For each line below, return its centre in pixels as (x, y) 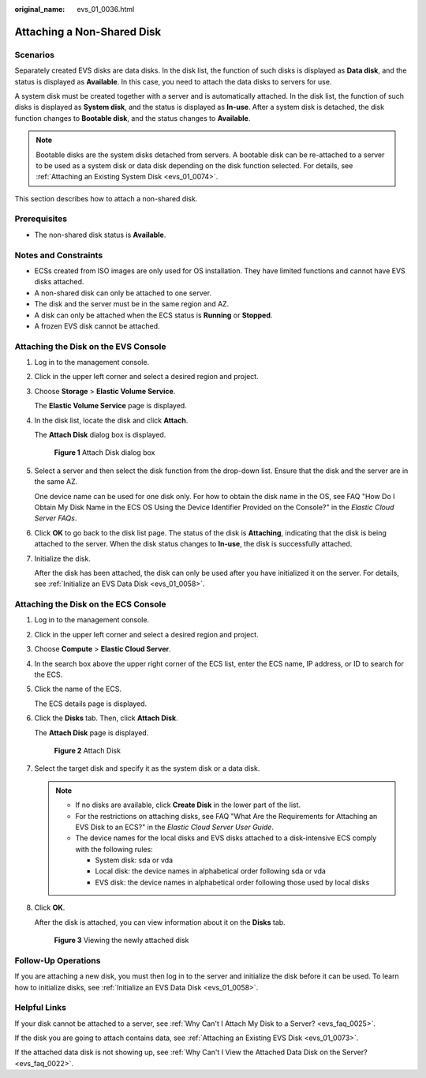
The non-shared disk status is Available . (100, 235)
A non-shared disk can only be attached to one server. (123, 293)
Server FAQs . (56, 518)
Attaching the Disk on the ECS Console (90, 604)
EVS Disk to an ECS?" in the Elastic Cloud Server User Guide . (174, 827)
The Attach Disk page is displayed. (92, 732)
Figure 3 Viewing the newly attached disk (121, 941)
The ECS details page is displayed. (91, 704)
